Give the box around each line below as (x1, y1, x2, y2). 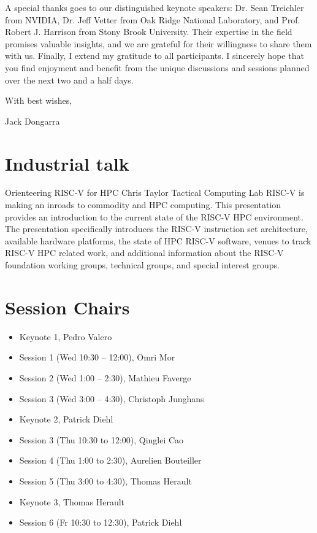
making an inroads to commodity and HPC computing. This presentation (5, 198, 281, 211)
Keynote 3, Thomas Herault (19, 495, 125, 508)
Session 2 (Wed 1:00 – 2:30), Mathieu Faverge (19, 371, 191, 384)
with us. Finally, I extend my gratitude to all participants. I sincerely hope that (5, 49, 304, 62)
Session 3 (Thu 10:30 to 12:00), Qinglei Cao (19, 433, 184, 446)
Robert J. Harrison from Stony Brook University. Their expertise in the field (5, 25, 292, 38)
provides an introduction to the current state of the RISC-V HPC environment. (5, 210, 304, 223)
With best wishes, (5, 94, 72, 107)
